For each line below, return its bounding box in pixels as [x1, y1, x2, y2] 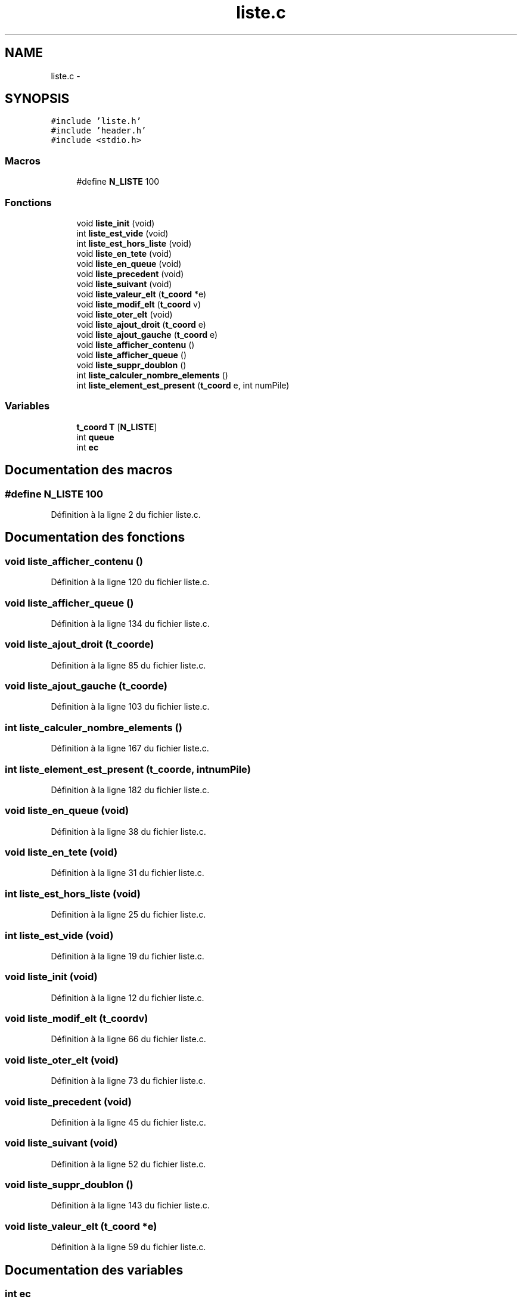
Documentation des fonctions [5, 530, 185, 545]
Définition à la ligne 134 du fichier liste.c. [51, 618, 210, 629]
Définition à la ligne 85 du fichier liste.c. [51, 660, 206, 670]
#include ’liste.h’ [51, 116, 142, 126]
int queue [76, 431, 114, 442]
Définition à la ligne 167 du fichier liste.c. [51, 743, 209, 754]
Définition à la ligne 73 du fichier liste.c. [51, 1076, 206, 1086]
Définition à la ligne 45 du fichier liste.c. [51, 1117, 206, 1127]
